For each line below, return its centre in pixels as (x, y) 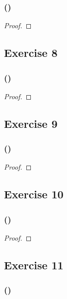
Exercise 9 (31, 123)
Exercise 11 (34, 265)
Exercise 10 (34, 194)
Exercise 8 (31, 53)
